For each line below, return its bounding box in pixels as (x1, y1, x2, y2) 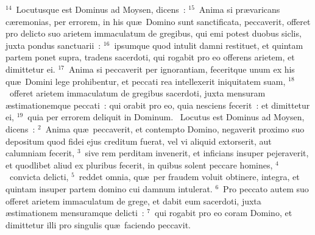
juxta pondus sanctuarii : (5, 38, 101, 51)
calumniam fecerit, (5, 146, 75, 159)
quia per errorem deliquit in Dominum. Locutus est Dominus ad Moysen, (27, 110, 305, 123)
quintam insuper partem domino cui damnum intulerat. (5, 182, 213, 195)
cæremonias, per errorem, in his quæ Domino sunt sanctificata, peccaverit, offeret (5, 15, 311, 27)
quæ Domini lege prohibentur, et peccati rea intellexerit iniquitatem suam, (5, 74, 286, 87)
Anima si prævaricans (199, 3, 280, 15)
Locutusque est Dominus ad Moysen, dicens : (16, 3, 186, 15)
